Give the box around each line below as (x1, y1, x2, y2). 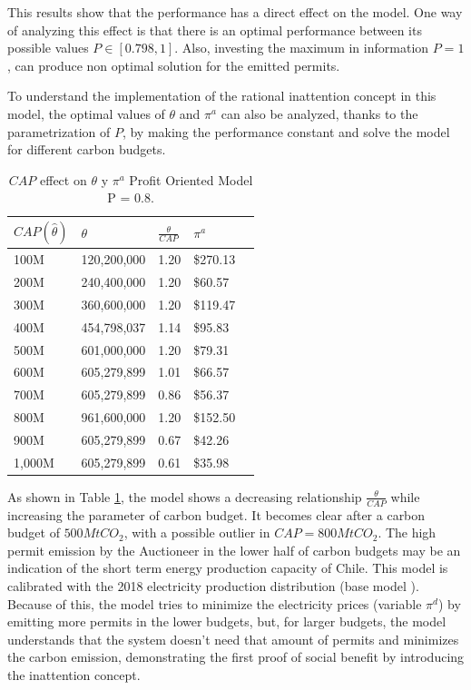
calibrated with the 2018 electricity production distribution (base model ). (7, 577, 419, 596)
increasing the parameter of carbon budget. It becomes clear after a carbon (7, 505, 426, 524)
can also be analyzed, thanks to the (221, 103, 418, 123)
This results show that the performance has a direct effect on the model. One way (7, 3, 463, 21)
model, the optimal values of (7, 103, 165, 123)
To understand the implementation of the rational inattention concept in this (7, 86, 437, 105)
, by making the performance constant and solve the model (122, 122, 450, 141)
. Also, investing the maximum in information (174, 38, 429, 57)
